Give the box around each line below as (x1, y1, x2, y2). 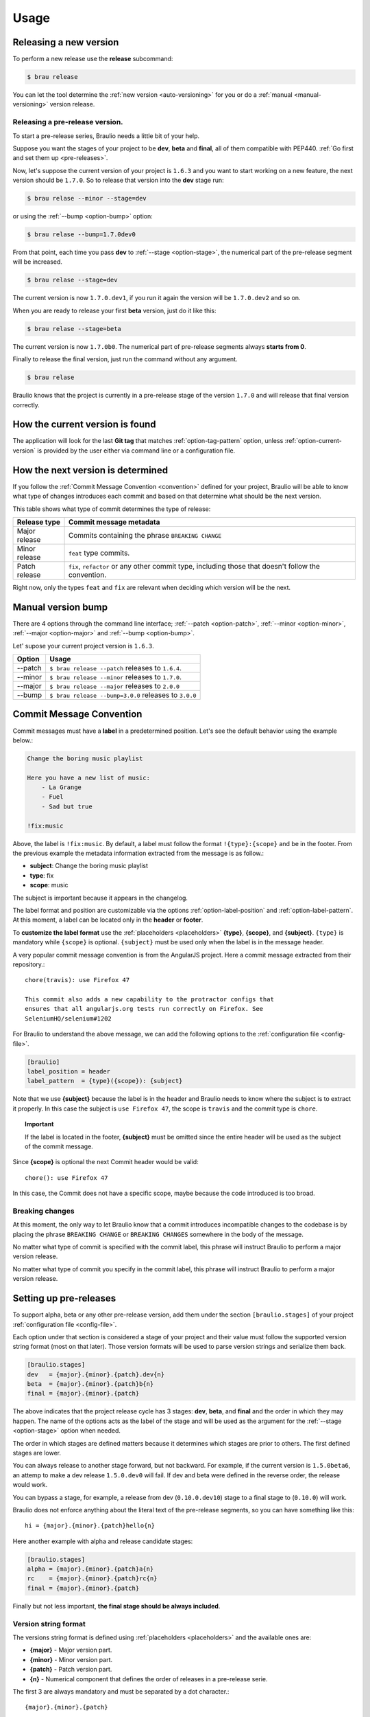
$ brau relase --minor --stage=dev (27, 194, 147, 203)
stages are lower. (12, 1448, 62, 1457)
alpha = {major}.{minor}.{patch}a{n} (27, 1565, 154, 1573)
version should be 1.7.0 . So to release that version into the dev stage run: (12, 176, 224, 185)
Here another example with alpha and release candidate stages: (12, 1537, 193, 1545)
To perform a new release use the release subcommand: (12, 55, 173, 63)
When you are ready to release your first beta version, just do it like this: (12, 306, 217, 315)
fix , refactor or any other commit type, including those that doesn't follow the (68, 561, 320, 571)
